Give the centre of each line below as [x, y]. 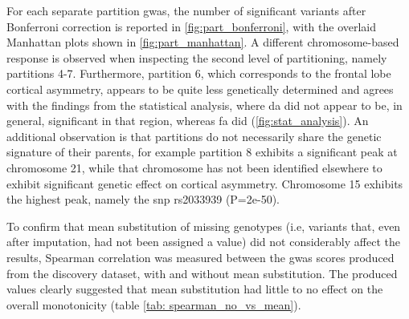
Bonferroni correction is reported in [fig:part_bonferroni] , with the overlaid [192, 26]
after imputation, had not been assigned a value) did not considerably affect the [203, 242]
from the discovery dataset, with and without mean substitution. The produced [202, 273]
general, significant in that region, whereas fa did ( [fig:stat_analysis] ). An [188, 121]
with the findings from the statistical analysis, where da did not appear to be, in [204, 105]
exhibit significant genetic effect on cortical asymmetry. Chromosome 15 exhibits [205, 183]
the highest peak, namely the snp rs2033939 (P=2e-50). [143, 199]
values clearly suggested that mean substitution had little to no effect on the [195, 289]
